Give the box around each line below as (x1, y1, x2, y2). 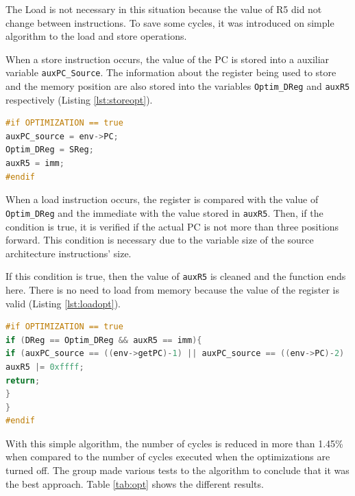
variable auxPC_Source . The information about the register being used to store (5, 65, 336, 80)
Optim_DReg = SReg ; (5, 145, 94, 155)
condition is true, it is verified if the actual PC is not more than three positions (5, 219, 339, 233)
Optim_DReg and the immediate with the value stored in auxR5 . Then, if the (5, 205, 323, 220)
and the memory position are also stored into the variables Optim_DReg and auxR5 (5, 79, 350, 93)
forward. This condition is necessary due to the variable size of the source (5, 233, 314, 247)
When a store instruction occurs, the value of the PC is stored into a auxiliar (5, 51, 330, 66)
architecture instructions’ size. (5, 246, 132, 260)
